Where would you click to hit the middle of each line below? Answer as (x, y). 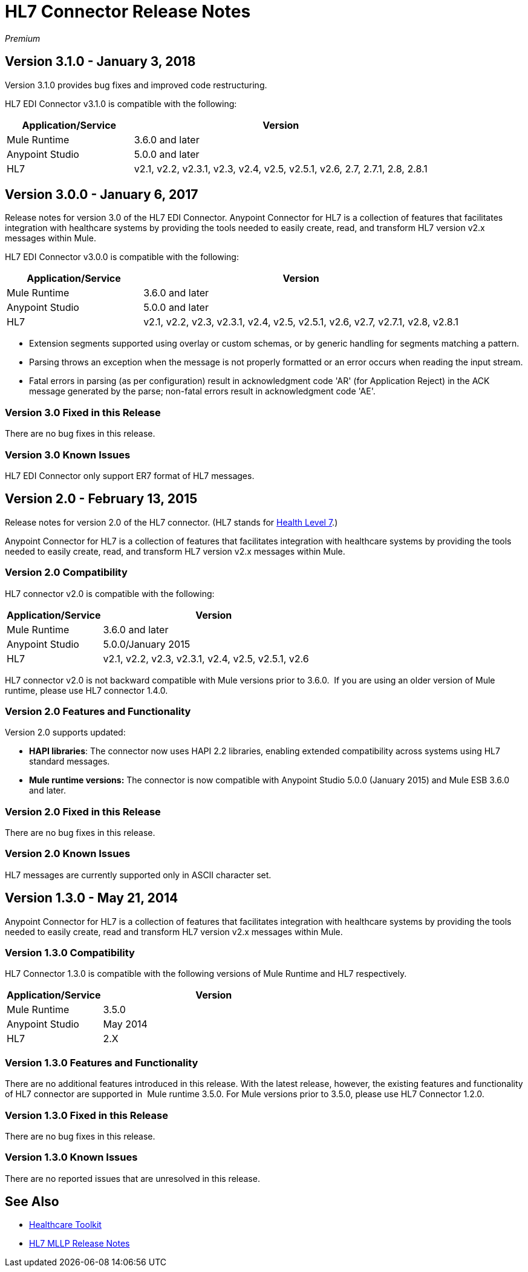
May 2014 (125, 1024)
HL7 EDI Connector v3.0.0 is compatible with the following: (122, 257)
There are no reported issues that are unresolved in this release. (132, 1178)
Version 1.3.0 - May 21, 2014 (92, 898)
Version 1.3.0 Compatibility (70, 953)
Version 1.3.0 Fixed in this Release (86, 1115)
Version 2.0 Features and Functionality (98, 711)
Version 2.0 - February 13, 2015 (101, 499)
